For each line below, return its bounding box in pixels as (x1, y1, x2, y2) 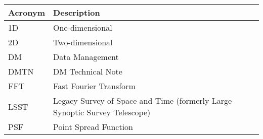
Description (53, 7, 100, 18)
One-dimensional (53, 22, 112, 33)
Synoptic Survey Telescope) (53, 106, 151, 118)
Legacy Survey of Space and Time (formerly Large (53, 95, 232, 106)
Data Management (53, 51, 119, 62)
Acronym (8, 7, 46, 18)
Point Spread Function (53, 121, 133, 132)
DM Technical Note (53, 65, 122, 77)
